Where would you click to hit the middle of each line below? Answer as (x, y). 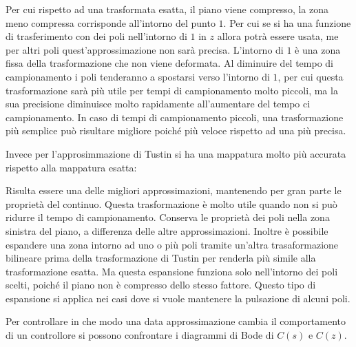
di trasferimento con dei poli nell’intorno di (96, 36)
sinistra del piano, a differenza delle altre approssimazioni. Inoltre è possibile (167, 230)
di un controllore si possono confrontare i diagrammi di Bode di (140, 335)
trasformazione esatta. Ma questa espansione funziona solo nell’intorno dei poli (172, 271)
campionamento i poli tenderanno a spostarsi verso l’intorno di (138, 76)
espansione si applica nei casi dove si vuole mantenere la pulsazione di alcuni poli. (178, 298)
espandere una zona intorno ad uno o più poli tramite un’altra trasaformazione (172, 244)
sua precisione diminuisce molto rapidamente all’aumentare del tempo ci (158, 104)
